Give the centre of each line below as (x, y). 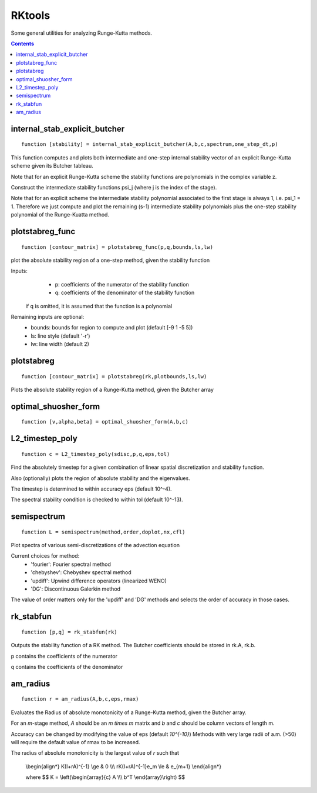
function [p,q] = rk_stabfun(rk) (69, 632)
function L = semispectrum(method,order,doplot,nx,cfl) (103, 532)
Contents (23, 44)
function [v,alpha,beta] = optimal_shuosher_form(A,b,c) (105, 422)
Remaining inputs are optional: (48, 316)
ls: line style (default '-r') (60, 336)
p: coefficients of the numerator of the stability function (122, 284)
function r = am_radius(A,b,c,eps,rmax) (80, 699)
